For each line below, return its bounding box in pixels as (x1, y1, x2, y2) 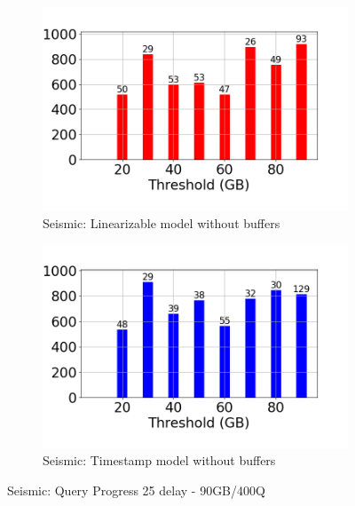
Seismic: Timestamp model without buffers (43, 451, 276, 470)
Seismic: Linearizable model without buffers (43, 213, 280, 232)
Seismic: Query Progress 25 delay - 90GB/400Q (7, 481, 265, 500)
